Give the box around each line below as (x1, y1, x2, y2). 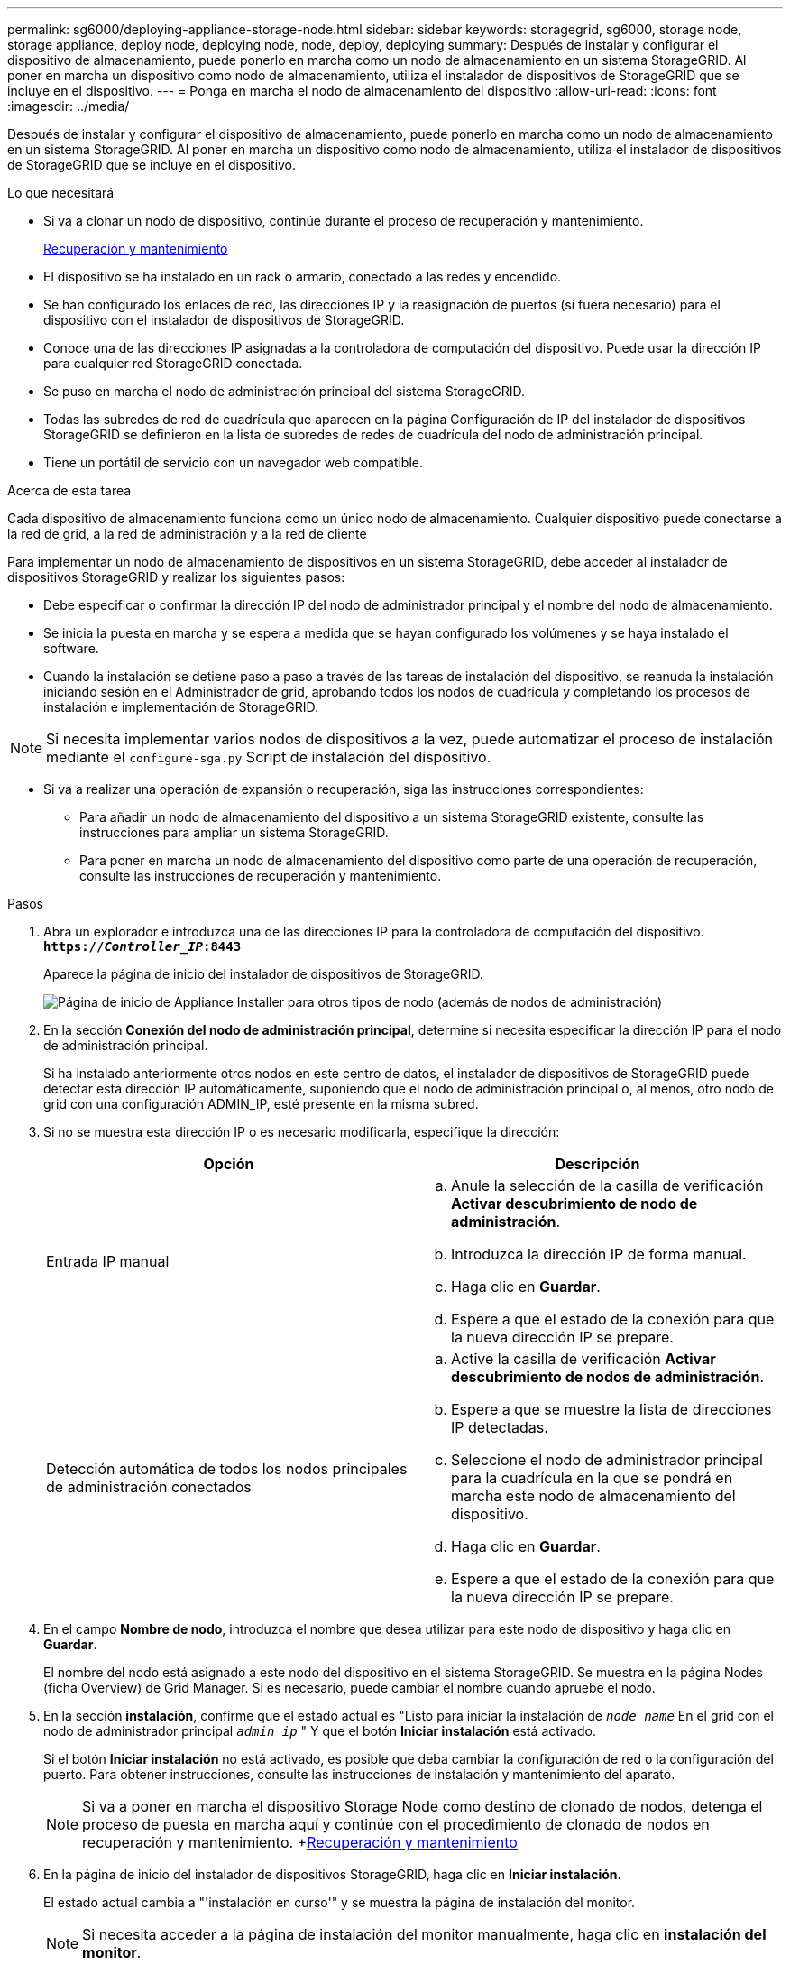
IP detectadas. (451, 1418, 548, 1436)
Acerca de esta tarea (7, 483, 132, 498)
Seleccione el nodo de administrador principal (451, 1451, 763, 1469)
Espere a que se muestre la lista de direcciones (451, 1400, 772, 1418)
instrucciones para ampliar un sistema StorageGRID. (79, 825, 389, 840)
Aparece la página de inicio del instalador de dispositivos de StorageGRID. (43, 966, 483, 982)
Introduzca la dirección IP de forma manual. (451, 1245, 747, 1263)
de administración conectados (46, 1478, 252, 1496)
